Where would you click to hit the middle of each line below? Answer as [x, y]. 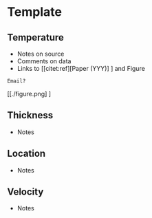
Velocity [25, 192]
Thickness [30, 115]
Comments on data [44, 61]
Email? [17, 81]
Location [26, 154]
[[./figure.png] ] [29, 94]
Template [34, 12]
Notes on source [41, 54]
